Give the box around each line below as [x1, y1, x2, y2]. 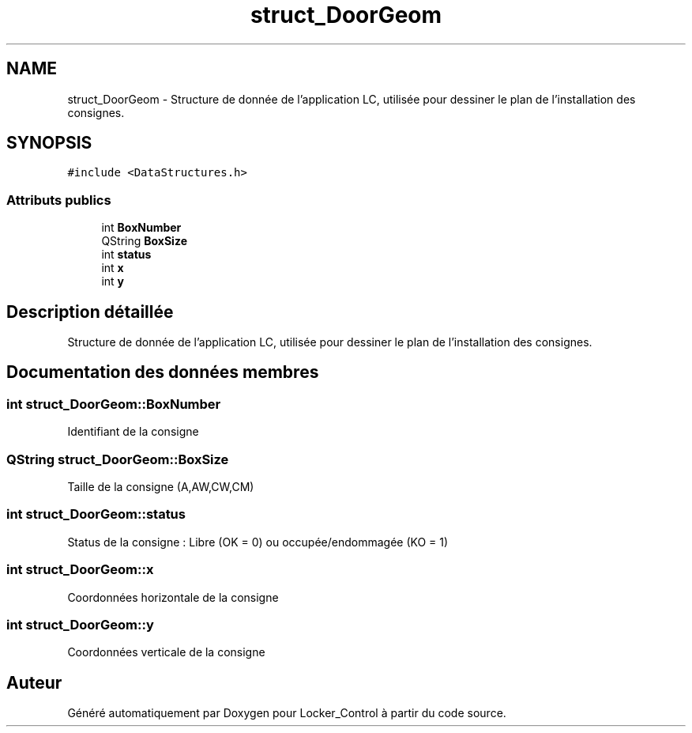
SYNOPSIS [6, 133, 92, 153]
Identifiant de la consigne [67, 425, 199, 439]
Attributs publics [6, 191, 111, 208]
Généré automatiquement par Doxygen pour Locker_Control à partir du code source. [67, 706, 506, 720]
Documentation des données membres [6, 362, 319, 383]
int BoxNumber [101, 221, 182, 235]
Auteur [6, 672, 62, 693]
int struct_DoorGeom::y [6, 616, 154, 633]
